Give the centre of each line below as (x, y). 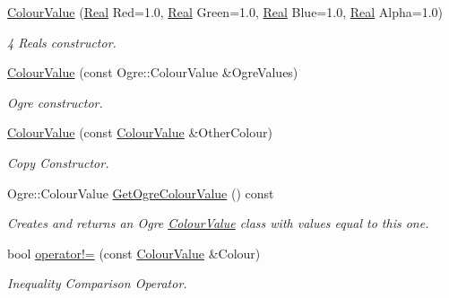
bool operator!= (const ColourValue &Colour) (134, 253)
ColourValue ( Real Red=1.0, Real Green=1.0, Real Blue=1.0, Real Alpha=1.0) (225, 12)
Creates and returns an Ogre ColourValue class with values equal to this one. (218, 223)
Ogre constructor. (55, 102)
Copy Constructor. (58, 162)
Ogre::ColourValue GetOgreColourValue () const (141, 193)
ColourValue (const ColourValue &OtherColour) (140, 132)
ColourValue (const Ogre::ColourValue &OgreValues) (153, 72)
